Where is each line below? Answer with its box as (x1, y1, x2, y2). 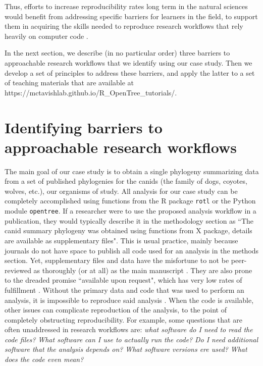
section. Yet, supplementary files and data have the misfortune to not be (5, 255, 229, 266)
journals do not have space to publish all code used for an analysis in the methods (5, 245, 259, 255)
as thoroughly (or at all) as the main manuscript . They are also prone (33, 265, 252, 275)
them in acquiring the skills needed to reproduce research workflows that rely (5, 21, 243, 31)
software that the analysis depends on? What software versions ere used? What (5, 344, 247, 354)
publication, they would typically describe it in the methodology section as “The (5, 215, 254, 226)
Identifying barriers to (5, 117, 163, 137)
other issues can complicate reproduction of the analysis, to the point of (5, 304, 227, 315)
